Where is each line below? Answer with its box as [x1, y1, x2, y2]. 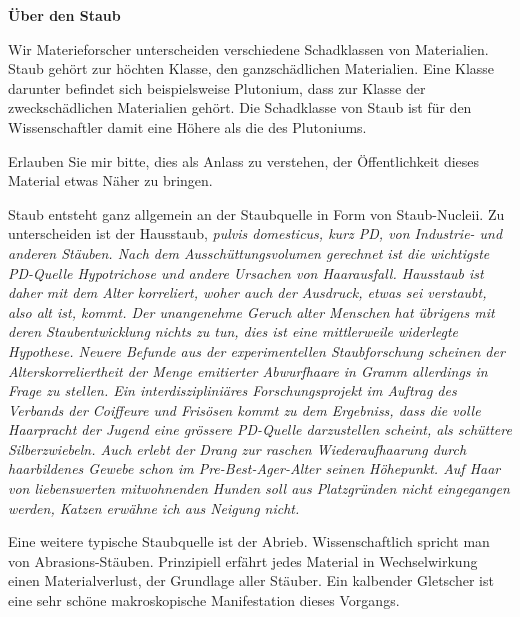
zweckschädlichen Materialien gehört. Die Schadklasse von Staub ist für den [8, 97, 472, 118]
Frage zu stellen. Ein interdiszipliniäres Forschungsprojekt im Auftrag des [8, 380, 457, 401]
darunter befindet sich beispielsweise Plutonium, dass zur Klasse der [8, 77, 426, 98]
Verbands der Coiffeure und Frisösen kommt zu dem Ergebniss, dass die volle [8, 399, 481, 420]
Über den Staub [8, 5, 121, 25]
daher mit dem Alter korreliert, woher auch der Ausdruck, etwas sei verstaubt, [8, 282, 487, 303]
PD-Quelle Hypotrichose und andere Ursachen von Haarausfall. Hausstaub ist [8, 262, 484, 283]
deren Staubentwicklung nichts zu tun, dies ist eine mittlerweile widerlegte [8, 321, 458, 342]
